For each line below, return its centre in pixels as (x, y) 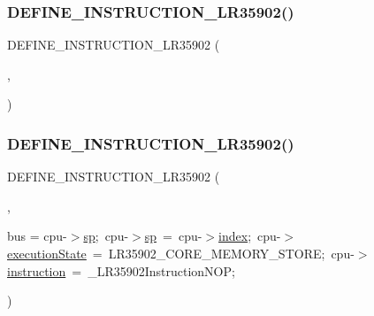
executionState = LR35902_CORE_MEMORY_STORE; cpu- (181, 253)
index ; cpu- (250, 236)
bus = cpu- (37, 236)
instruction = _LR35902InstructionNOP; (121, 270)
